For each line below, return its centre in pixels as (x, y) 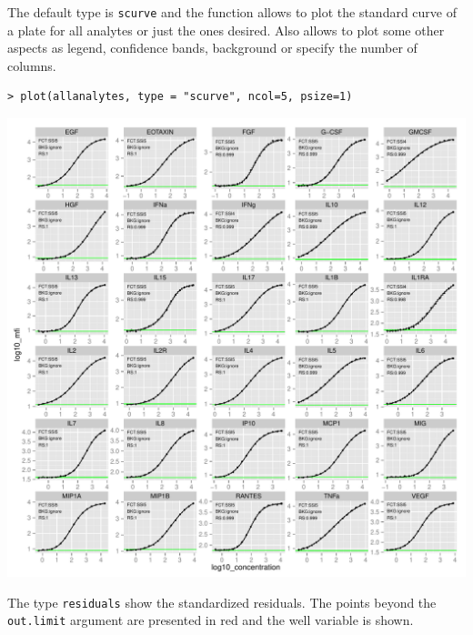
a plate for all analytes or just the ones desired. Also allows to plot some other (226, 30)
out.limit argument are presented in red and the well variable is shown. (211, 620)
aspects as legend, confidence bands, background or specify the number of (212, 48)
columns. (32, 65)
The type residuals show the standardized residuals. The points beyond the (222, 602)
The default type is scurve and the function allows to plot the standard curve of (232, 12)
